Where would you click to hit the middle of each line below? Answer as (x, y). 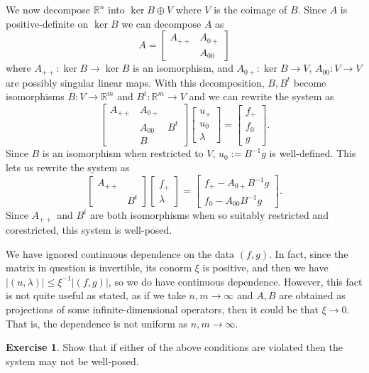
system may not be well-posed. (72, 361)
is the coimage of (250, 9)
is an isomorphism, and (183, 68)
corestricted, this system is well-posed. (89, 229)
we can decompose (161, 23)
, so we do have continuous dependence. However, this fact (235, 281)
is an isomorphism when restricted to (123, 153)
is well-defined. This (313, 153)
